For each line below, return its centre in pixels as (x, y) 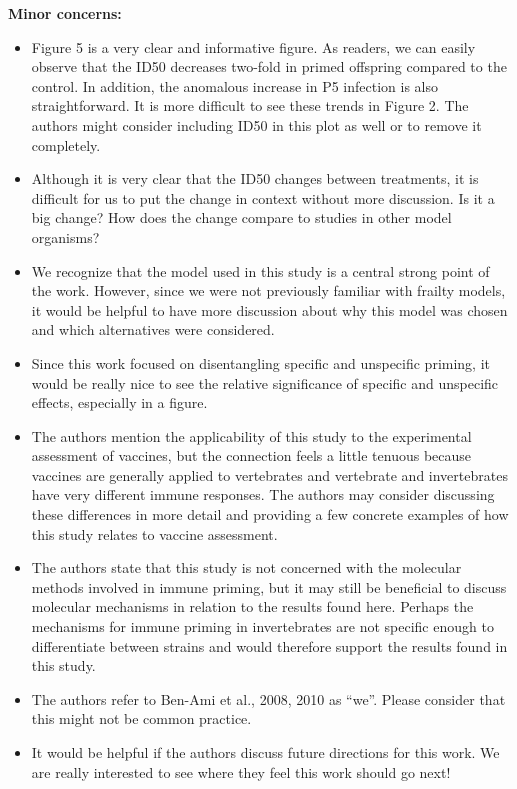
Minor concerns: (65, 13)
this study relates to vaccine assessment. (154, 533)
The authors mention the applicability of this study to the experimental (251, 435)
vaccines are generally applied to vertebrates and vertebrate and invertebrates (269, 474)
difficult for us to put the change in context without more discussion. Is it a (263, 197)
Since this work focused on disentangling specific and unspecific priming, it (261, 362)
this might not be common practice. (141, 718)
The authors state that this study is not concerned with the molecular (246, 567)
